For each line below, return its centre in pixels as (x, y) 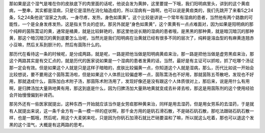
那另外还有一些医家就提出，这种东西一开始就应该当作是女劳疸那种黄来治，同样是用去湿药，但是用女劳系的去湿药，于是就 (132, 104)
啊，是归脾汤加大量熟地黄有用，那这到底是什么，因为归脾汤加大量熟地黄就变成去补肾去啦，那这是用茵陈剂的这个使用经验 (132, 88)
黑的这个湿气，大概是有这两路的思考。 (48, 125)
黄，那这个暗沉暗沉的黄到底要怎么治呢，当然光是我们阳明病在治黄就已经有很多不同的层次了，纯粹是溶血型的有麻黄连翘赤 (132, 38)
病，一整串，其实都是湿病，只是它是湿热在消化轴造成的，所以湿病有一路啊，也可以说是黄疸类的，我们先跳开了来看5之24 (131, 10)
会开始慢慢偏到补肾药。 (33, 95)
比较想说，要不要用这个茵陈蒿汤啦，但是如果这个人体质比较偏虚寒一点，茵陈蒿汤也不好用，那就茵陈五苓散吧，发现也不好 (132, 74)
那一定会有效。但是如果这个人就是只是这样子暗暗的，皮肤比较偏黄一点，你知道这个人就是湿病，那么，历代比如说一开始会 (132, 67)
